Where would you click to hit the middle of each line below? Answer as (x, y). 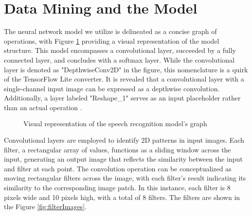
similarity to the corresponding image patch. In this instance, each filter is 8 (117, 188)
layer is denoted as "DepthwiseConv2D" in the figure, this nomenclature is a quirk (126, 69)
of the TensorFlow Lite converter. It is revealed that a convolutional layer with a (124, 79)
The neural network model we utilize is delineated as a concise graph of (110, 31)
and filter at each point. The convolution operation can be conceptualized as (118, 168)
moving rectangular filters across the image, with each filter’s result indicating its (125, 178)
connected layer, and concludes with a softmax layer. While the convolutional (119, 59)
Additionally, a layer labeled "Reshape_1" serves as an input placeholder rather (122, 98)
